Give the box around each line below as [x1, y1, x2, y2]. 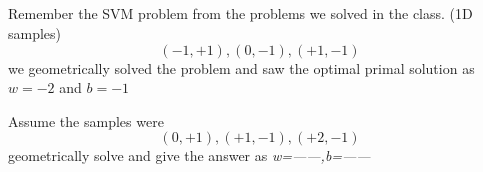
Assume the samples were [8, 110, 164, 131]
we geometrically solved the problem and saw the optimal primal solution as [8, 57, 475, 78]
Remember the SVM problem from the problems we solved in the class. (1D [8, 3, 473, 24]
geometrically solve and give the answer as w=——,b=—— [8, 145, 371, 166]
